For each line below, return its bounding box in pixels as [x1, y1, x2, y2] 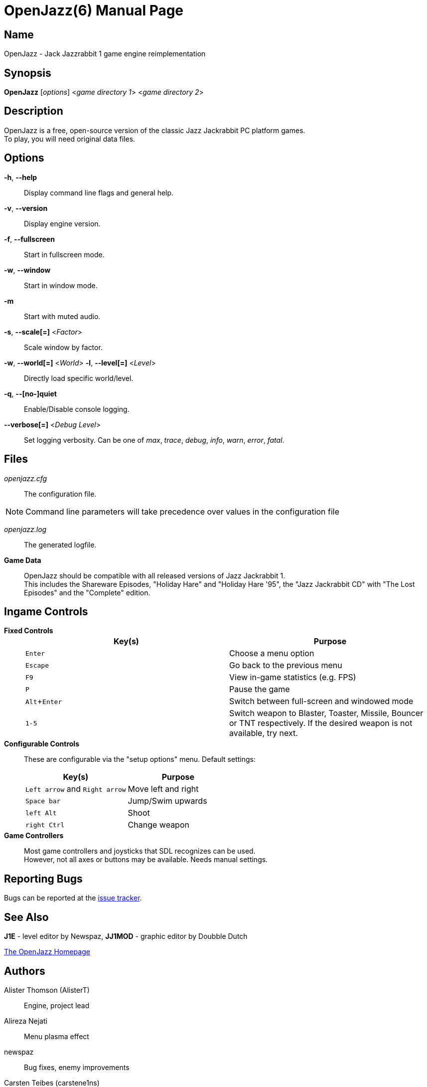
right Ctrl [25, 821, 65, 829]
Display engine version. [24, 219, 101, 228]
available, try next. [229, 728, 298, 738]
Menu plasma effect [24, 1032, 89, 1041]
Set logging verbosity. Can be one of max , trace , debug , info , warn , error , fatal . [24, 435, 285, 444]
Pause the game [229, 684, 290, 695]
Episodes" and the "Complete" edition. [24, 588, 150, 597]
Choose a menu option [229, 648, 314, 659]
